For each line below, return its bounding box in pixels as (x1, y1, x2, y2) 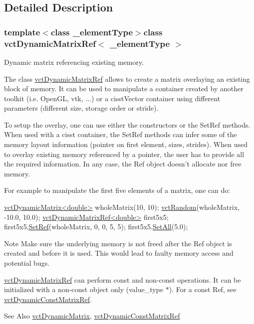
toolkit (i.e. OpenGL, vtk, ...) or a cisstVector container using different (4, 93, 221, 103)
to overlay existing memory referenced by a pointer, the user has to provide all (4, 149, 245, 159)
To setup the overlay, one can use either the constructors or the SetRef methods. (4, 119, 251, 130)
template (4, 25, 40, 38)
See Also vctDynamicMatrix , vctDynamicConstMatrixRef (4, 311, 180, 321)
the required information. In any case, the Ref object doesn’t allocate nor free (4, 159, 242, 169)
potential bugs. (4, 258, 50, 268)
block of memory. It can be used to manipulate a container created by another (4, 83, 244, 94)
